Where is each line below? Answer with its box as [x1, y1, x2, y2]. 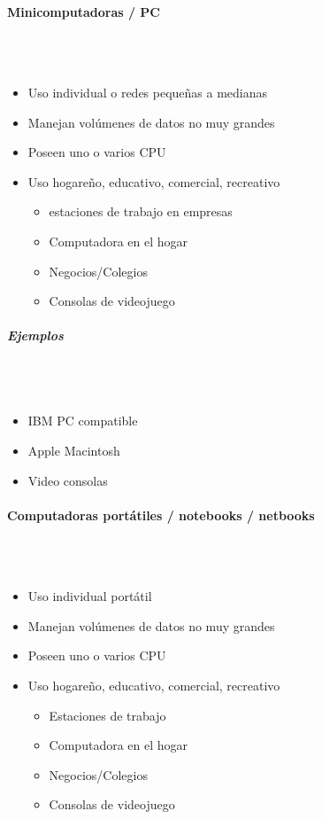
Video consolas [27, 471, 108, 489]
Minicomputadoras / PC [7, 2, 160, 20]
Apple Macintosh [27, 441, 120, 460]
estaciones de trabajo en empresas [49, 202, 233, 221]
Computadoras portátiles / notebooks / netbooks [7, 505, 315, 524]
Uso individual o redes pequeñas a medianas [27, 82, 268, 101]
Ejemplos [7, 326, 64, 345]
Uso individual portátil [27, 587, 152, 605]
